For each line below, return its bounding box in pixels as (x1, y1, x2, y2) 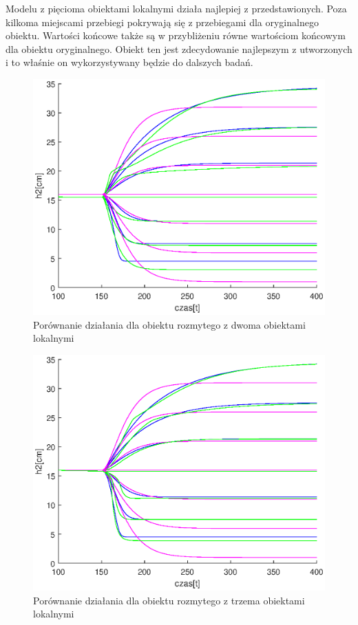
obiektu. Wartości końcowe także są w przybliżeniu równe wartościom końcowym (6, 28, 346, 43)
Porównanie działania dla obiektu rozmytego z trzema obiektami (33, 593, 305, 607)
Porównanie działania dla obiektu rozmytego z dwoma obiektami (33, 317, 306, 331)
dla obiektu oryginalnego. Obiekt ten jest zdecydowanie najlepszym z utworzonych (6, 41, 352, 56)
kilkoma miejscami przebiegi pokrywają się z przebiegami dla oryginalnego (6, 14, 319, 29)
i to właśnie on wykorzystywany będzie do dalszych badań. (6, 55, 253, 69)
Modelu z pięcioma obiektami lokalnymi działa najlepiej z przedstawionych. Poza (6, 1, 347, 15)
